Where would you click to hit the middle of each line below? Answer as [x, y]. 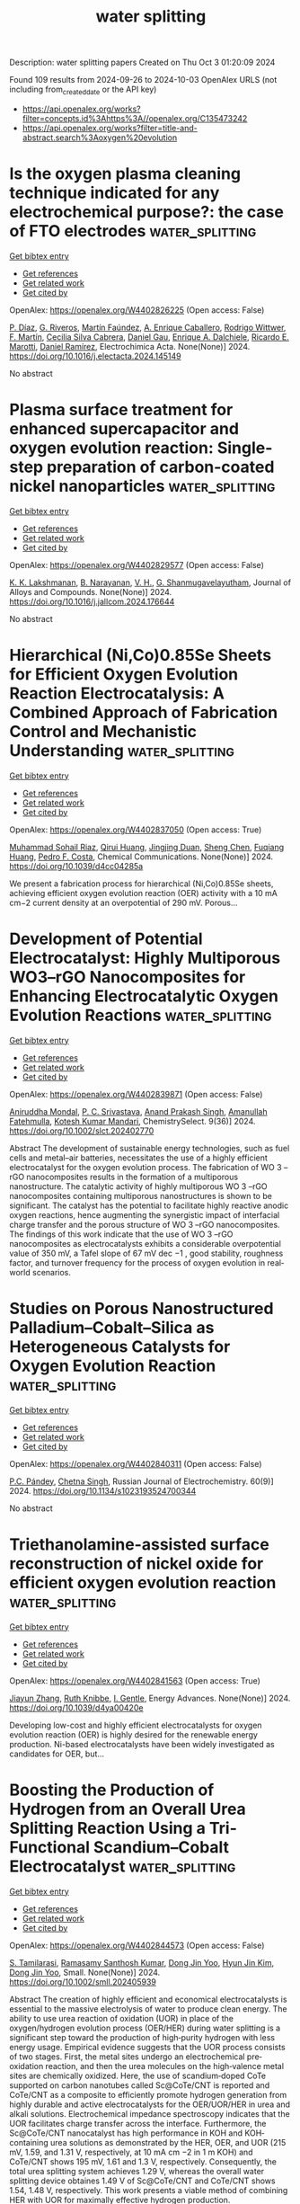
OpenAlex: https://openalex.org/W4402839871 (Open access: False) [136, 1094]
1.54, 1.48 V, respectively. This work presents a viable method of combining [149, 2190]
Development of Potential [106, 939]
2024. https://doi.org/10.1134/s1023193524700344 [103, 1490]
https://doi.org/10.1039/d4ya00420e [76, 1707]
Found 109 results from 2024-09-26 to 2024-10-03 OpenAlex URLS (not [143, 80]
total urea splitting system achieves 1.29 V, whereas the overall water [137, 2171]
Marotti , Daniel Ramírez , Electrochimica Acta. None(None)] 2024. [130, 346]
